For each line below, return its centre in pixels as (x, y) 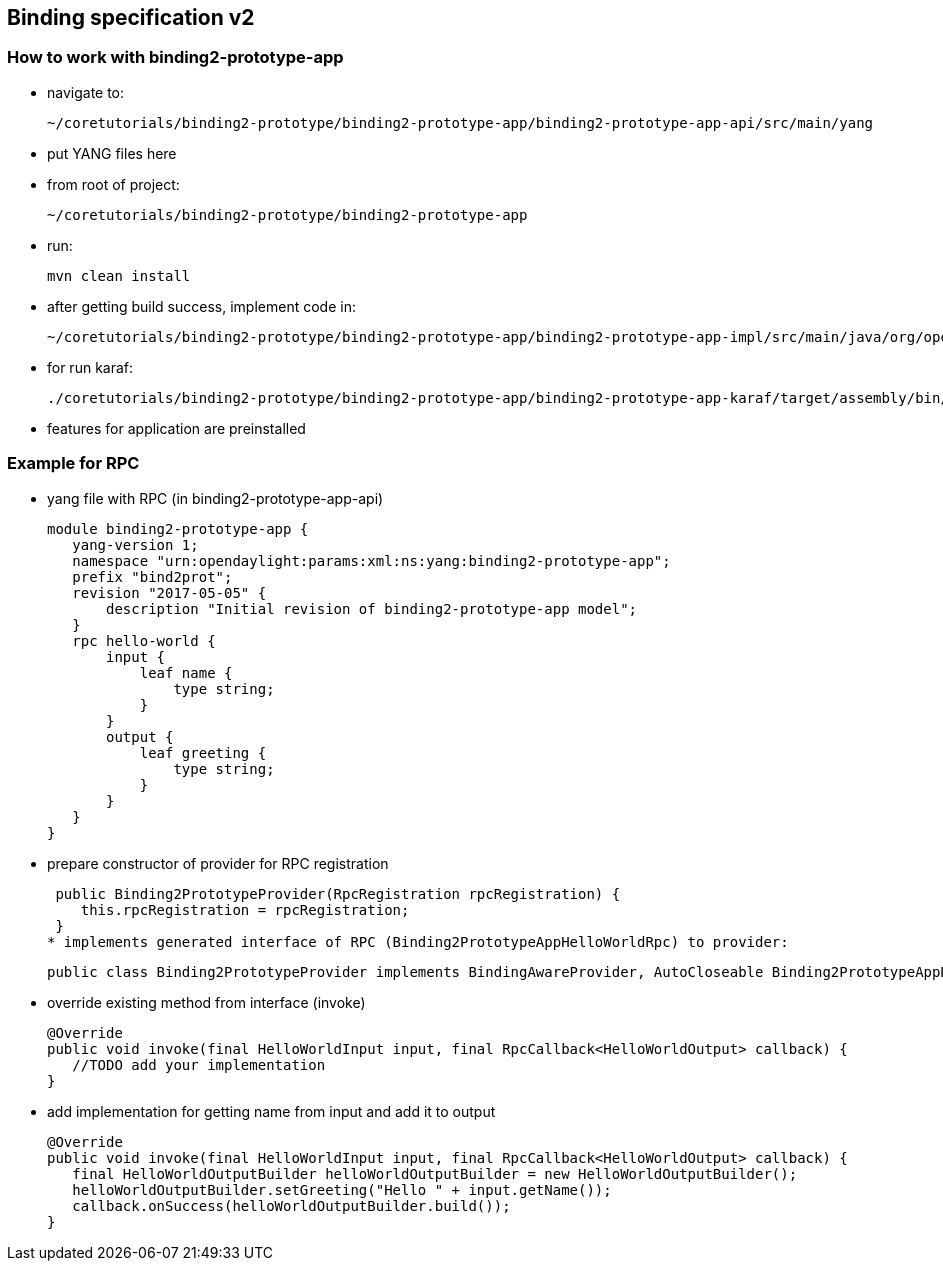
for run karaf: (90, 367)
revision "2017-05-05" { (169, 592)
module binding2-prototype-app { (178, 528)
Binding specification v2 (131, 17)
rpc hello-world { (144, 640)
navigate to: (86, 92)
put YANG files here (112, 153)
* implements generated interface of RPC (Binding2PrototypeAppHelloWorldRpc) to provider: (418, 941)
